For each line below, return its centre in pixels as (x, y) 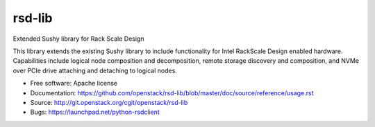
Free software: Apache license (74, 84)
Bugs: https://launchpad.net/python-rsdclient (95, 112)
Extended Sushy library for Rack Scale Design (78, 39)
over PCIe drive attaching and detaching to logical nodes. (95, 70)
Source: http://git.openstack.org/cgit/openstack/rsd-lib (109, 102)
